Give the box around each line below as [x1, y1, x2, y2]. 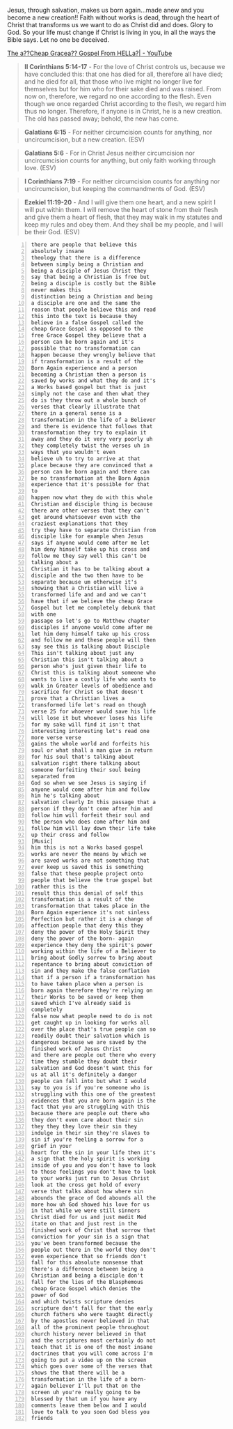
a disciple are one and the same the [31, 299, 140, 306]
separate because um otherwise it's [31, 578, 138, 585]
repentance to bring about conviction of [31, 961, 153, 968]
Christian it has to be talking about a [31, 565, 150, 573]
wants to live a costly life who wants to [31, 676, 156, 683]
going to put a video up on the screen [31, 1356, 147, 1363]
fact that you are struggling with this [31, 1103, 150, 1111]
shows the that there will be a [31, 1370, 125, 1377]
